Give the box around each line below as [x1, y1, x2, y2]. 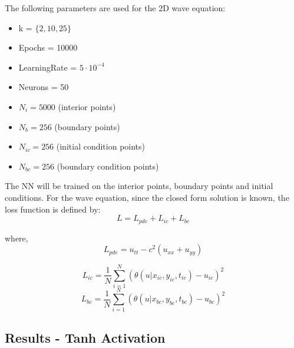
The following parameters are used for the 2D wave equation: [5, 2, 226, 14]
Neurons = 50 [18, 81, 69, 93]
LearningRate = [18, 61, 77, 73]
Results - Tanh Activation [5, 328, 166, 346]
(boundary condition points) [57, 160, 159, 172]
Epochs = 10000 [18, 41, 78, 54]
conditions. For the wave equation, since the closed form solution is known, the [5, 191, 289, 203]
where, [5, 231, 28, 244]
